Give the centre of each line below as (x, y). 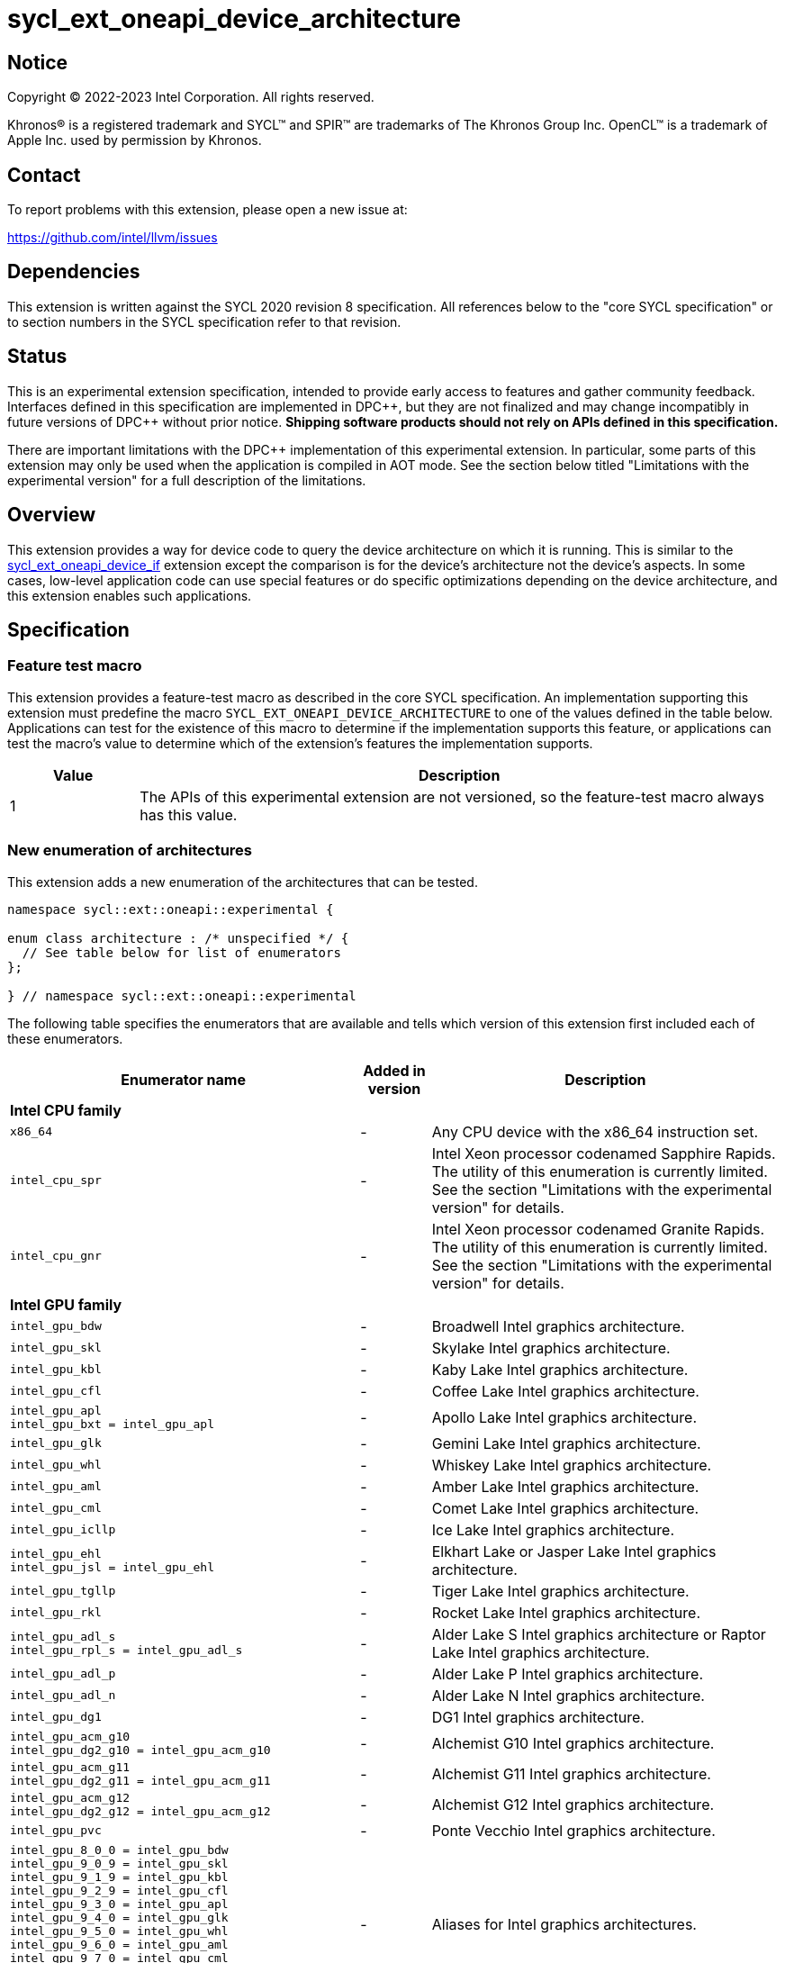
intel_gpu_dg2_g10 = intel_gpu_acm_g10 (140, 1750)
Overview (52, 515)
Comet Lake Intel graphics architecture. (565, 1508)
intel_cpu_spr (56, 1181)
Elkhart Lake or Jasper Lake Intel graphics (574, 1551)
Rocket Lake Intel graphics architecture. (566, 1612)
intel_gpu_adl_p (63, 1674)
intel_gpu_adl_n (63, 1696)
